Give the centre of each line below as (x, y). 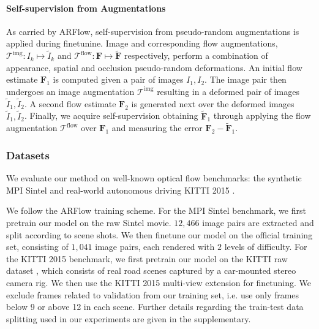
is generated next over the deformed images (213, 103)
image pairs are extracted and (258, 223)
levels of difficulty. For (266, 247)
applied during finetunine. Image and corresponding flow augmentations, (142, 43)
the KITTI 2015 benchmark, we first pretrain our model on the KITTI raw (147, 258)
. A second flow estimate (70, 103)
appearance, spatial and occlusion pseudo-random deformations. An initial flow (154, 67)
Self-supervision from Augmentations (86, 8)
